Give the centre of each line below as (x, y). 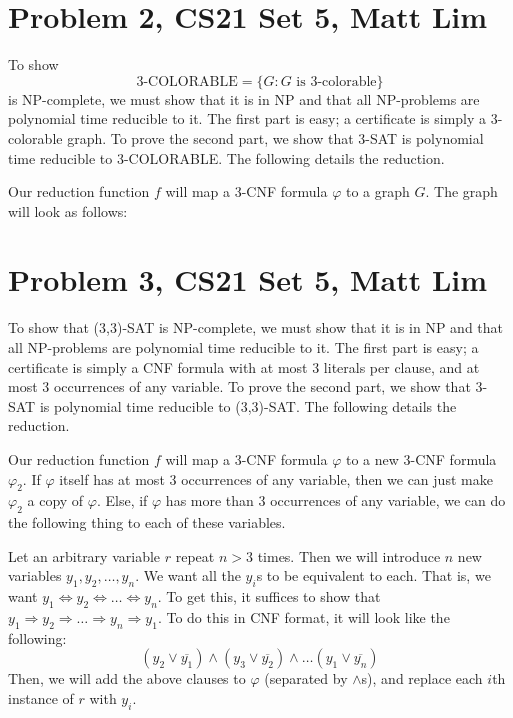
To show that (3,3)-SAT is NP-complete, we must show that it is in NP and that (256, 327)
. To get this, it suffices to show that (269, 596)
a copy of (55, 500)
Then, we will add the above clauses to (127, 678)
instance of (41, 697)
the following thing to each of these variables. (147, 522)
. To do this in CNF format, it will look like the (303, 616)
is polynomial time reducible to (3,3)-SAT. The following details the (248, 405)
